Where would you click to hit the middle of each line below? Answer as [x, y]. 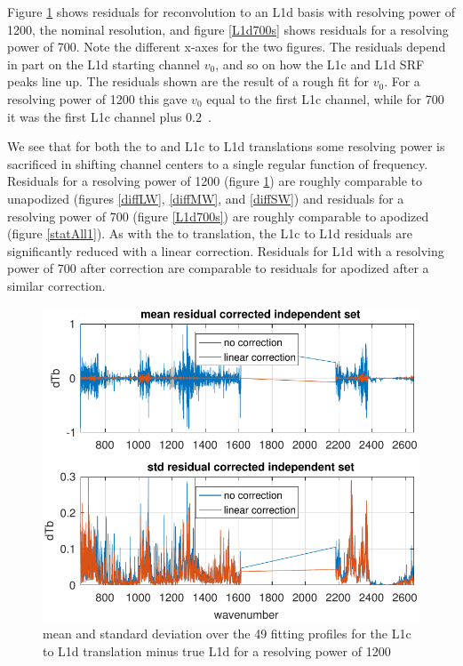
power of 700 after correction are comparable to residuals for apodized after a [218, 268]
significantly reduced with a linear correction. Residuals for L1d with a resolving [226, 250]
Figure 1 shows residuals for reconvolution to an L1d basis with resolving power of [231, 12]
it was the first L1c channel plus [95, 116]
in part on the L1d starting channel [104, 64]
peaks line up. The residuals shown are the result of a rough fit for [188, 81]
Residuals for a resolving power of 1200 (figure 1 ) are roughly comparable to [215, 181]
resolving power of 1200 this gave [97, 98]
